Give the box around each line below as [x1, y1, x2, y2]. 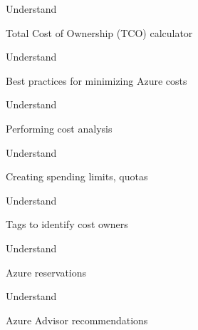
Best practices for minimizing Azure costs [6, 73, 187, 88]
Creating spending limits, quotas [6, 169, 148, 184]
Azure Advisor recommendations [6, 312, 148, 327]
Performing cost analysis [6, 120, 113, 135]
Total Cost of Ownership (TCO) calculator [6, 25, 193, 40]
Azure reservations [6, 264, 87, 279]
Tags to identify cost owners [6, 217, 128, 232]
